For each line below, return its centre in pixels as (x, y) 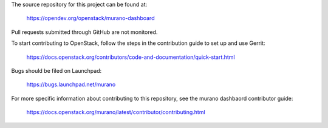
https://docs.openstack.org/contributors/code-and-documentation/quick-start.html (131, 57)
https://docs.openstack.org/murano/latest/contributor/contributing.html (116, 112)
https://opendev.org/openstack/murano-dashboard (91, 18)
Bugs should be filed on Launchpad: (56, 70)
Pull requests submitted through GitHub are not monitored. (84, 32)
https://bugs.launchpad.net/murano (71, 84)
